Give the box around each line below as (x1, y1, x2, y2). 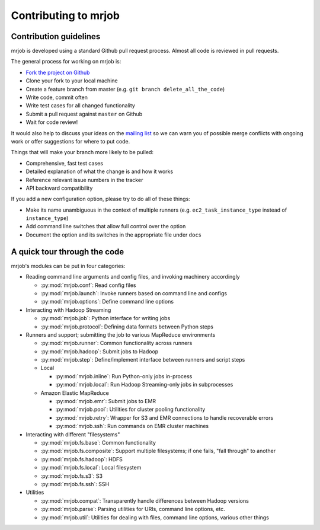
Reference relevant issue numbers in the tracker (25, 176, 143, 183)
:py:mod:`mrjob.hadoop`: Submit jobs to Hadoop (40, 347, 159, 355)
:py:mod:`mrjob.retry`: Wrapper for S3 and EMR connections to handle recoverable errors (55, 414, 274, 421)
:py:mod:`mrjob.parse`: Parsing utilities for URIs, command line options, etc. (40, 506, 225, 513)
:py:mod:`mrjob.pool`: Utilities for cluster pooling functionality (55, 406, 206, 413)
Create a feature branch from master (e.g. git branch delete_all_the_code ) (25, 85, 225, 92)
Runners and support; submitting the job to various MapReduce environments (25, 331, 216, 338)
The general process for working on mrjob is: (11, 58, 121, 65)
